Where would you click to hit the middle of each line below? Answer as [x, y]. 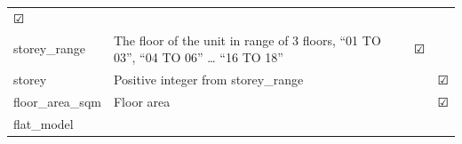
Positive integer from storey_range [208, 80]
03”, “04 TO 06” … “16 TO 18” [198, 57]
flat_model [44, 123]
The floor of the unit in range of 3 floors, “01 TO [247, 40]
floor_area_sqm [57, 101]
